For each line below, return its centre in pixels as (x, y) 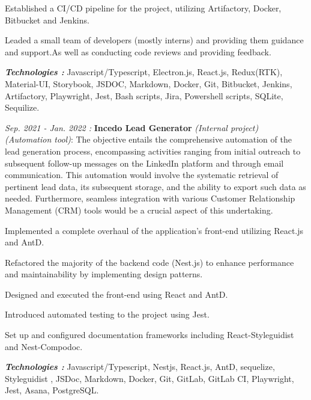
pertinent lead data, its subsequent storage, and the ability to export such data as (155, 186)
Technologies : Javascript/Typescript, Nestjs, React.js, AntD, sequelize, (140, 367)
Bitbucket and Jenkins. (47, 20)
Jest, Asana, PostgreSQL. (52, 390)
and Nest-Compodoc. (44, 346)
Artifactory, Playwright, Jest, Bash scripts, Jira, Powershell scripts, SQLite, (144, 95)
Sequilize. (22, 107)
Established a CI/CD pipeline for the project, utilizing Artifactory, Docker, (143, 8)
